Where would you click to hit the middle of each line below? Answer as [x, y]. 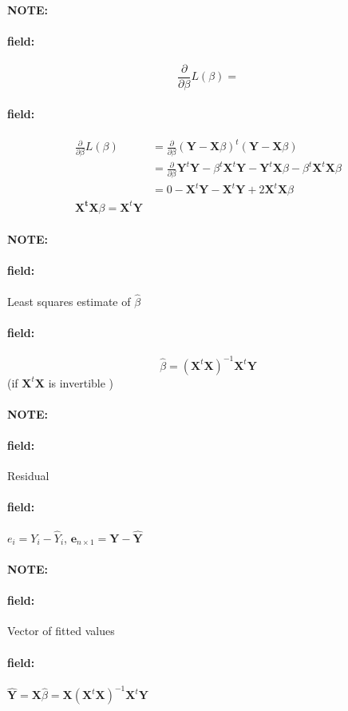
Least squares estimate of [69, 301]
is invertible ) [81, 382]
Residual [28, 476]
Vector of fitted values [61, 631]
